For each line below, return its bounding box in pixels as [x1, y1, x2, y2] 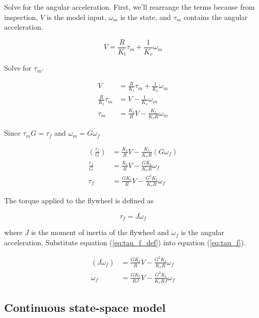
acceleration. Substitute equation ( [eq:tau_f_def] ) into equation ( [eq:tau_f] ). [4, 237, 246, 247]
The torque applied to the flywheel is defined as [4, 195, 154, 205]
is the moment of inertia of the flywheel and [31, 227, 169, 238]
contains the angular [183, 11, 248, 22]
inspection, [4, 11, 38, 22]
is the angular [181, 227, 224, 238]
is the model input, [47, 11, 106, 22]
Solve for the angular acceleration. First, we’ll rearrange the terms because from [4, 2, 255, 12]
